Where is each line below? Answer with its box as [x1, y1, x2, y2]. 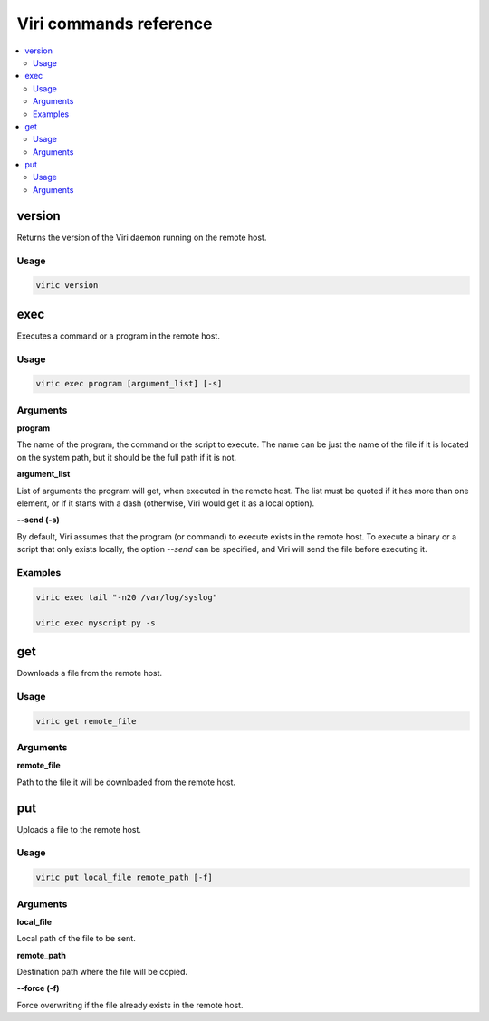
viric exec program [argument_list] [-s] [35, 378, 223, 389]
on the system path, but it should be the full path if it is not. [16, 452, 237, 463]
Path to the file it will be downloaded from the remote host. [16, 777, 235, 787]
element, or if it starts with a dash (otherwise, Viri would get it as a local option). [16, 498, 315, 509]
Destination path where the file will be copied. [16, 967, 188, 978]
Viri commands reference [16, 14, 213, 33]
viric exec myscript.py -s [35, 617, 156, 628]
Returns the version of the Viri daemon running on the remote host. [16, 232, 267, 243]
